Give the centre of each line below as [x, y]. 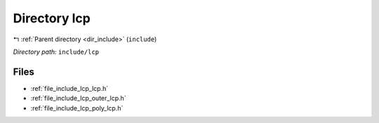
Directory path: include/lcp [56, 52]
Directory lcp [52, 18]
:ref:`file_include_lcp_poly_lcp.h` [77, 108]
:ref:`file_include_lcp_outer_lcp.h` [78, 99]
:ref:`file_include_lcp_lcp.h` [69, 88]
